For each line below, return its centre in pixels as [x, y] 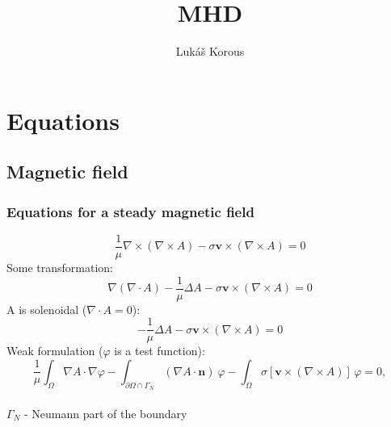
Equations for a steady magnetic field [130, 211]
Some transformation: [60, 267]
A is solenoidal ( [47, 309]
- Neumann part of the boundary [105, 413]
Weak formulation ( [55, 351]
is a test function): [160, 351]
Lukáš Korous [210, 51]
